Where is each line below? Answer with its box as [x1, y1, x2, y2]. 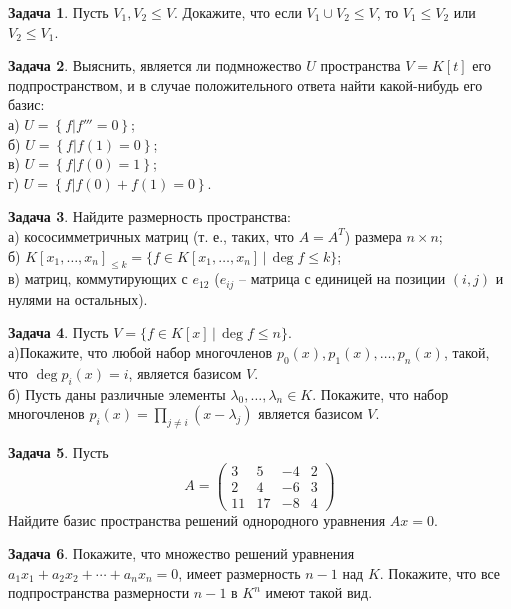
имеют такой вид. [265, 582, 373, 603]
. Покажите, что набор [312, 383, 449, 404]
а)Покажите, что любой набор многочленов [8, 341, 273, 362]
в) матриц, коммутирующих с [8, 268, 188, 289]
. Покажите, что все [379, 562, 501, 583]
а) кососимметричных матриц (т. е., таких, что [8, 225, 294, 246]
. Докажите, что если [174, 2, 302, 22]
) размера [344, 225, 402, 246]
